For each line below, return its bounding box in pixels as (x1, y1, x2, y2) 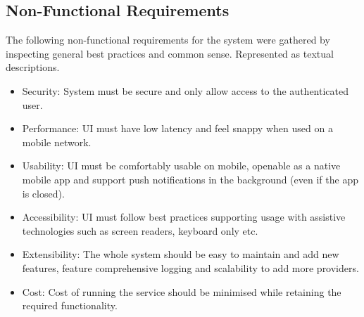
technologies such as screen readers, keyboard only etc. (22, 223, 258, 238)
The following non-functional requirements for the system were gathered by (6, 32, 330, 47)
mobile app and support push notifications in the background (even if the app (22, 172, 358, 186)
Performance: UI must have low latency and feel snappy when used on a (22, 121, 333, 136)
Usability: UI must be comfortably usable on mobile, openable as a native (22, 158, 341, 173)
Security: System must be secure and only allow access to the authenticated (22, 83, 349, 98)
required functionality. (22, 298, 118, 313)
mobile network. (22, 134, 92, 149)
